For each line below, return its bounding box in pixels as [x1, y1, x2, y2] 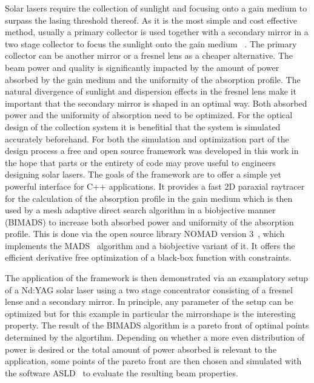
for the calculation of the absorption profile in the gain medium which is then [5, 191, 293, 204]
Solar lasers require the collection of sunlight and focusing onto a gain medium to [5, 2, 307, 14]
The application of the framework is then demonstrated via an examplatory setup [5, 271, 309, 284]
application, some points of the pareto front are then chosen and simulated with [5, 355, 302, 367]
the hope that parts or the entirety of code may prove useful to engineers [5, 156, 276, 168]
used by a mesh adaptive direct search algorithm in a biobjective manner [5, 204, 276, 216]
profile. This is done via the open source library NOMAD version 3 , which [5, 227, 285, 240]
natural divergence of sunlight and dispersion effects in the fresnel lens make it [5, 85, 296, 98]
